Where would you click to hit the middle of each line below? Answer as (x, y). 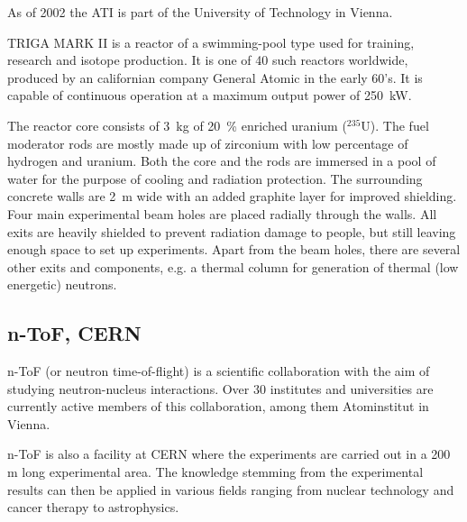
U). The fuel (395, 125)
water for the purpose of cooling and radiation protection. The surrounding (215, 178)
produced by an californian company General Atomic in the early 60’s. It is (215, 77)
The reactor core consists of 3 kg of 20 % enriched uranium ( (177, 125)
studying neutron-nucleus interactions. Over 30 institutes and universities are (220, 388)
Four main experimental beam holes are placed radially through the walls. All (222, 213)
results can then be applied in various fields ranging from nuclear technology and (231, 489)
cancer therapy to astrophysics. (93, 507)
